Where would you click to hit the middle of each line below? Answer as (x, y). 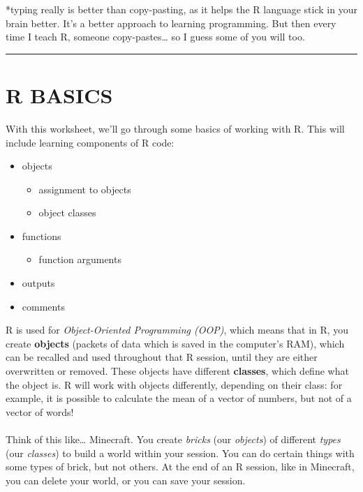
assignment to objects (85, 189)
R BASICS (59, 95)
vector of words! (40, 411)
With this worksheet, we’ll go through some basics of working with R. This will (175, 128)
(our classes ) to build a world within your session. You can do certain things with (180, 453)
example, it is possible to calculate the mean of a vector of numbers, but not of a (179, 398)
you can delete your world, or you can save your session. (126, 480)
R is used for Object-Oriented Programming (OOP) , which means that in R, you (177, 330)
